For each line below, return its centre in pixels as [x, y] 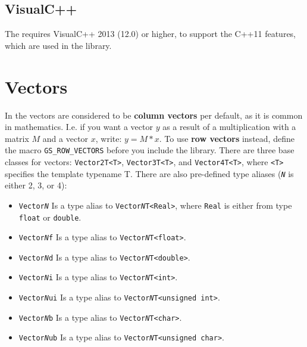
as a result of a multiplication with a [229, 127]
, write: [109, 138]
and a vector [65, 138]
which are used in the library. [58, 45]
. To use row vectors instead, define [227, 138]
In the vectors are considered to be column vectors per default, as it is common [154, 115]
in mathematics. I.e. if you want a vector [79, 127]
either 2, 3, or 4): [36, 185]
